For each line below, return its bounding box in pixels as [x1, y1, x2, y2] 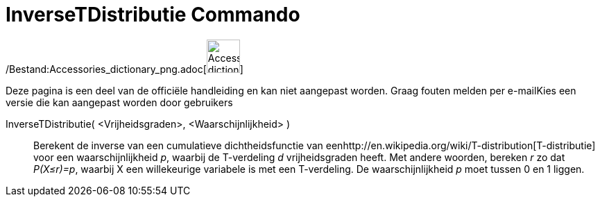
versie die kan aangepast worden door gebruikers [6, 96, 233, 108]
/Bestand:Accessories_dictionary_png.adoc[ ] [6, 62, 243, 75]
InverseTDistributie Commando [6, 3, 300, 26]
